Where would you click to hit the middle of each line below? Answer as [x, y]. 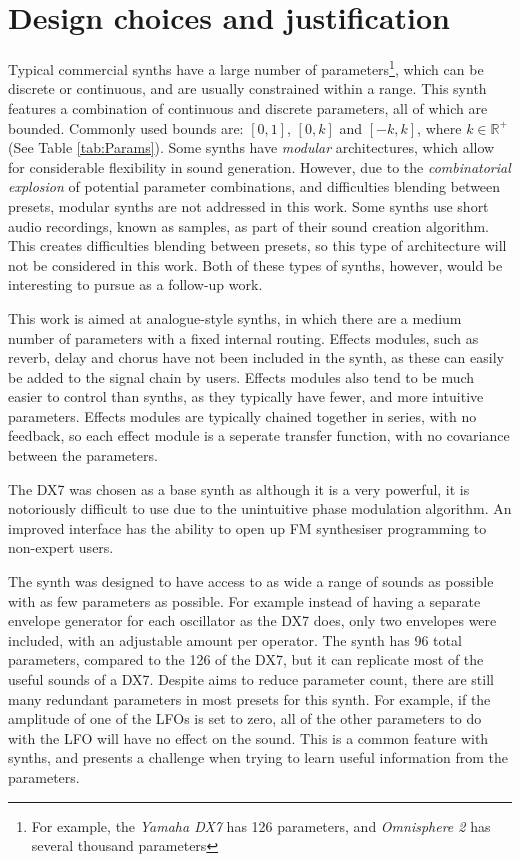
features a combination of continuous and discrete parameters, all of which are [248, 107]
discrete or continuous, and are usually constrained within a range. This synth [247, 88]
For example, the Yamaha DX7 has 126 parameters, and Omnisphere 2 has [261, 825]
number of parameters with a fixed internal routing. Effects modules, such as [243, 337]
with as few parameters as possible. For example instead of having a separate [244, 600]
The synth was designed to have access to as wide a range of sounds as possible [251, 581]
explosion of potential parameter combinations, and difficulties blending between [254, 186]
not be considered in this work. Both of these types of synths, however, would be [255, 264]
